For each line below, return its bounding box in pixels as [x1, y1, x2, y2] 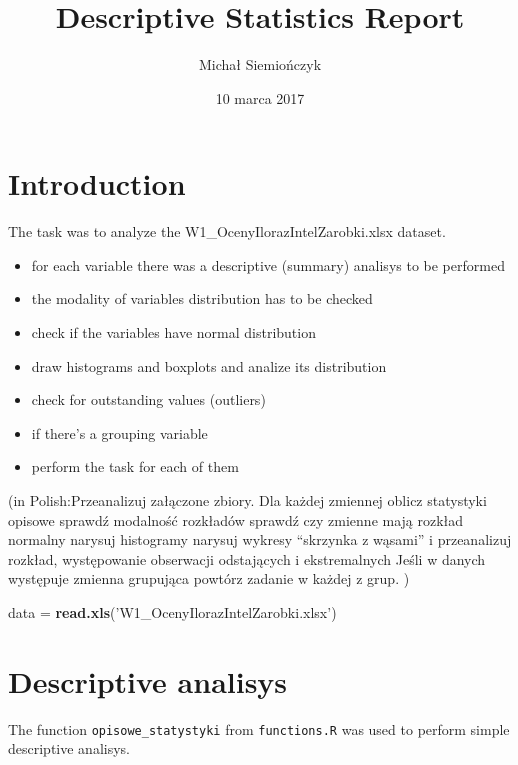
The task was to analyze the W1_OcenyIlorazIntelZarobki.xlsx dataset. [8, 221, 446, 242]
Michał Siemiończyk [198, 54, 322, 75]
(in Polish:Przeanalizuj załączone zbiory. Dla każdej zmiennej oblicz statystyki [8, 490, 487, 510]
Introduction [8, 163, 186, 204]
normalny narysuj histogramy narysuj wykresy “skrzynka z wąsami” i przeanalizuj [8, 529, 512, 550]
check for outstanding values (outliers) [31, 389, 266, 410]
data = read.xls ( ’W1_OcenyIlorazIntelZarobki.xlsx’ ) [8, 601, 337, 622]
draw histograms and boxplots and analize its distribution [31, 355, 387, 376]
